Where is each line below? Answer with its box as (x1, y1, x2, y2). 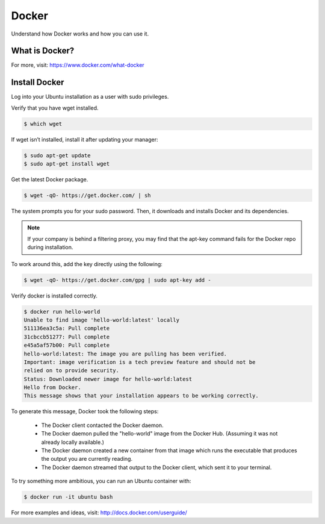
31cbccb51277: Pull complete (23, 333, 110, 340)
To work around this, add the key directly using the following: (11, 260, 162, 267)
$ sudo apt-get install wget (23, 160, 110, 167)
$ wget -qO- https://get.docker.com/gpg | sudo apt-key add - (23, 276, 211, 283)
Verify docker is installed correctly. (11, 292, 97, 299)
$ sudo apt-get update (23, 152, 91, 159)
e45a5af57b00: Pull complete (23, 342, 110, 349)
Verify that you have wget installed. (11, 104, 99, 111)
